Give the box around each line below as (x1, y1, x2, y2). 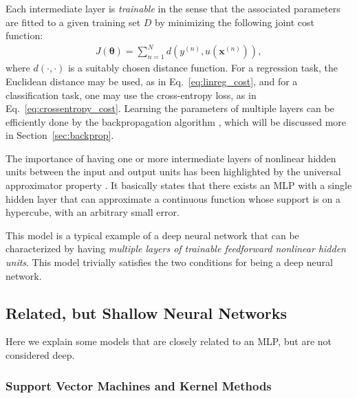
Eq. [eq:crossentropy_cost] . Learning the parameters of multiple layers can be (6, 101, 334, 115)
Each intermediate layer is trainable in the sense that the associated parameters (6, 1, 340, 15)
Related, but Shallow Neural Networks (6, 302, 287, 323)
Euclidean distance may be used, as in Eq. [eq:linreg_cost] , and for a (6, 74, 298, 88)
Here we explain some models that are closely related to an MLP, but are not (6, 334, 332, 349)
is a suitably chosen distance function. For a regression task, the (67, 60, 338, 75)
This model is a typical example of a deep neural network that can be (6, 228, 299, 242)
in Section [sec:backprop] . (6, 128, 114, 142)
